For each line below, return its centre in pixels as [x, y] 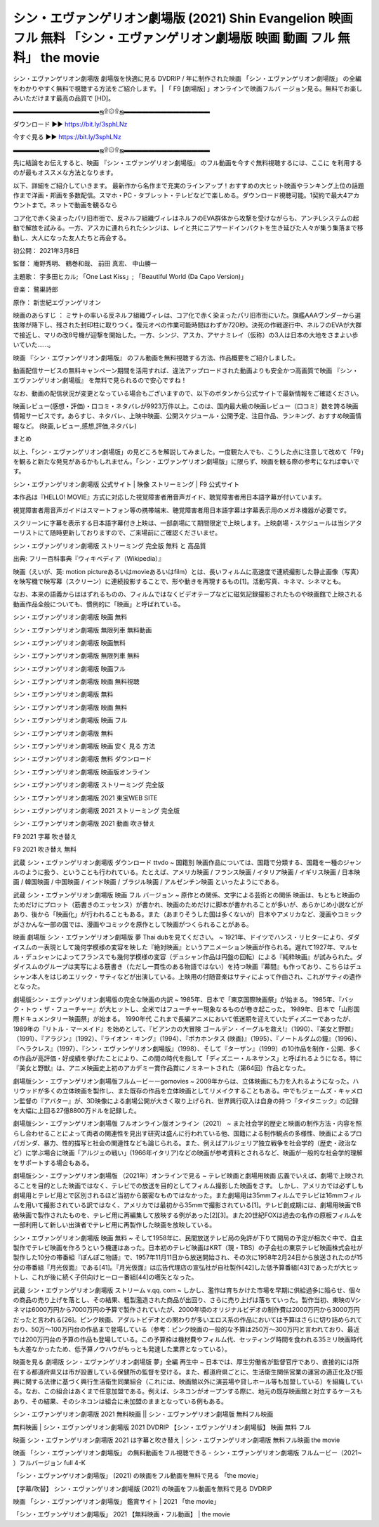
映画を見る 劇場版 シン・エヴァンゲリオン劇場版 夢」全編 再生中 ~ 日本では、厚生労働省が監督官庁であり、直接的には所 [186, 1362]
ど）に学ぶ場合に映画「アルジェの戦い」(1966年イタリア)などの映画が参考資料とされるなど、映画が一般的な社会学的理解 [188, 1153]
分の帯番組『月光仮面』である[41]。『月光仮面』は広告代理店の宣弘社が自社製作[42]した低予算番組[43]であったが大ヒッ [186, 1267]
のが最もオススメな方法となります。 [65, 173]
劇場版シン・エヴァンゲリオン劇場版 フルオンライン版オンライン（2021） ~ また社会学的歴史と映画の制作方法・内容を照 [187, 1124]
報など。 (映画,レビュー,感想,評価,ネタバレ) [75, 426]
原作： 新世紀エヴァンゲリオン [57, 302]
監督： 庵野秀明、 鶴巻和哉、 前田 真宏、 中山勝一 [85, 264]
